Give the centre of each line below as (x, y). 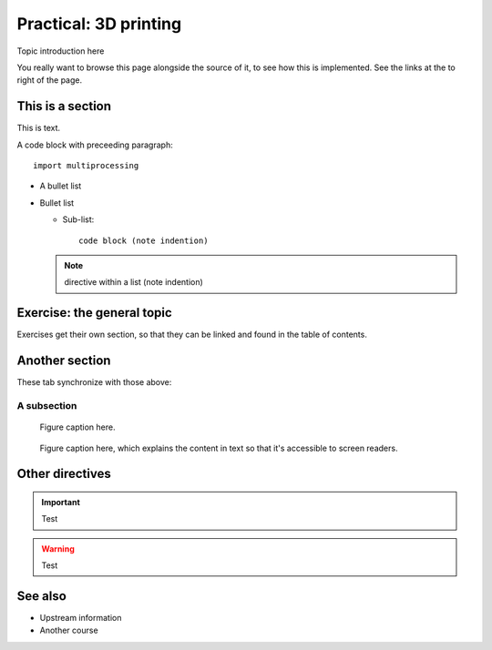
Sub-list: (78, 219)
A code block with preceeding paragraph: (95, 145)
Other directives (64, 474)
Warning (58, 548)
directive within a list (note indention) (134, 282)
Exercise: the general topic (94, 313)
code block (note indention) (143, 240)
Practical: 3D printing (99, 24)
